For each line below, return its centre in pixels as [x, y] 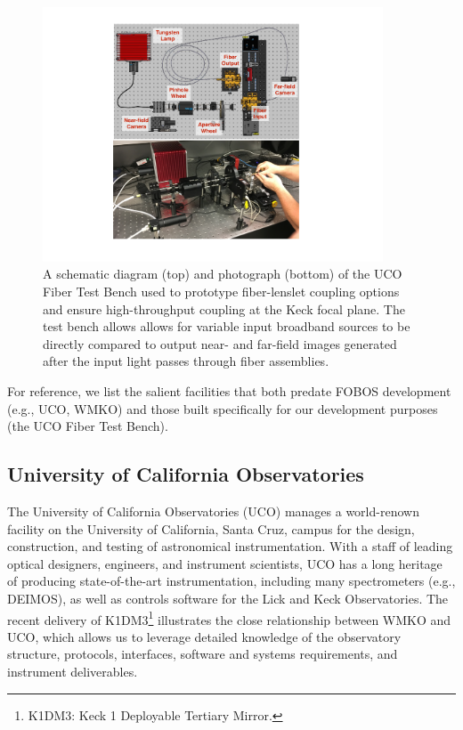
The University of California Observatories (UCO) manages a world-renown [213, 511]
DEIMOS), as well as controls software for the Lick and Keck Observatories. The [228, 598]
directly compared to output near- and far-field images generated [220, 343]
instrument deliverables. [73, 671]
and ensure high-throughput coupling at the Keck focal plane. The [224, 308]
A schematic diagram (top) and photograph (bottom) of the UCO [223, 274]
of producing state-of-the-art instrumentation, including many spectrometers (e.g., [231, 581]
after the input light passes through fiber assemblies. [186, 361]
